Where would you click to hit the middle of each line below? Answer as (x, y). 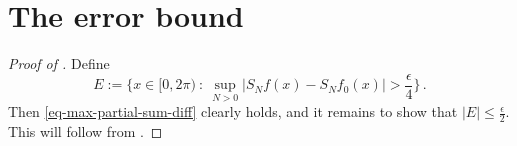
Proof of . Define (59, 63)
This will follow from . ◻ (85, 131)
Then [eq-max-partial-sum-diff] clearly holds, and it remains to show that (233, 111)
